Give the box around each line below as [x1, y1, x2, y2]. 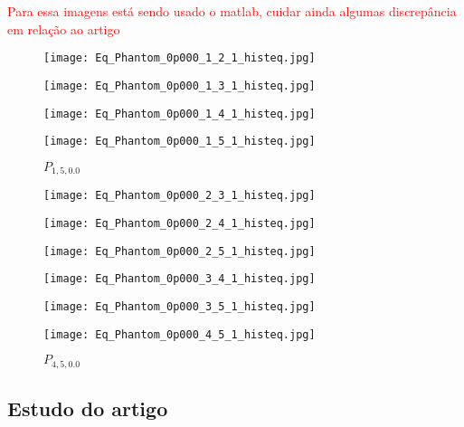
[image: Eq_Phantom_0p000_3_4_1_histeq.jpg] [43, 272, 316, 286]
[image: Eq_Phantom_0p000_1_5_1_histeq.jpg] [43, 135, 316, 148]
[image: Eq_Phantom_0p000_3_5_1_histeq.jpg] [43, 299, 316, 313]
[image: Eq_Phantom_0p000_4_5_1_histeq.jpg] [43, 327, 316, 341]
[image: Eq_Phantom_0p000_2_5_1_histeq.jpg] [43, 244, 316, 258]
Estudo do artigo [7, 394, 168, 422]
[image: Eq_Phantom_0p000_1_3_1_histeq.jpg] [43, 79, 316, 92]
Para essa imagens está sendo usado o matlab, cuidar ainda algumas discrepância [7, 2, 457, 20]
